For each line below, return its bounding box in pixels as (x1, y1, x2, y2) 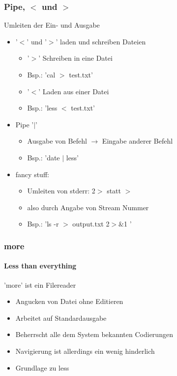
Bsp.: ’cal (27, 70, 56, 79)
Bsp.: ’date (27, 152, 60, 162)
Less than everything (4, 261, 77, 271)
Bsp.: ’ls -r (27, 219, 59, 229)
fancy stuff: (15, 169, 49, 179)
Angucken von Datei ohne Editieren (15, 296, 123, 306)
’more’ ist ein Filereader (4, 279, 76, 290)
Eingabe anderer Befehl (102, 136, 173, 146)
